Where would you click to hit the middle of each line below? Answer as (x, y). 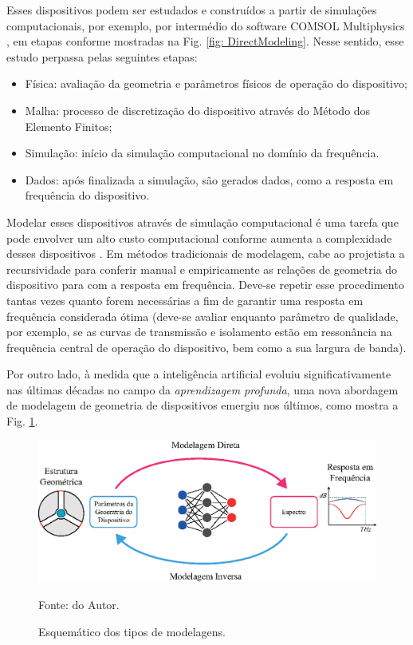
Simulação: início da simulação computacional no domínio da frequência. (202, 153)
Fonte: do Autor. (79, 605)
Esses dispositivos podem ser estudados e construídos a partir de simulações (192, 10)
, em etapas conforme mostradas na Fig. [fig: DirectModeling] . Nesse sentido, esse (205, 41)
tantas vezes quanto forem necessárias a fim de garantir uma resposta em (185, 300)
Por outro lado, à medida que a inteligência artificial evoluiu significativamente (199, 374)
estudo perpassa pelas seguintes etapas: (102, 56)
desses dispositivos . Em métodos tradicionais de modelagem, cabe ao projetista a (206, 253)
